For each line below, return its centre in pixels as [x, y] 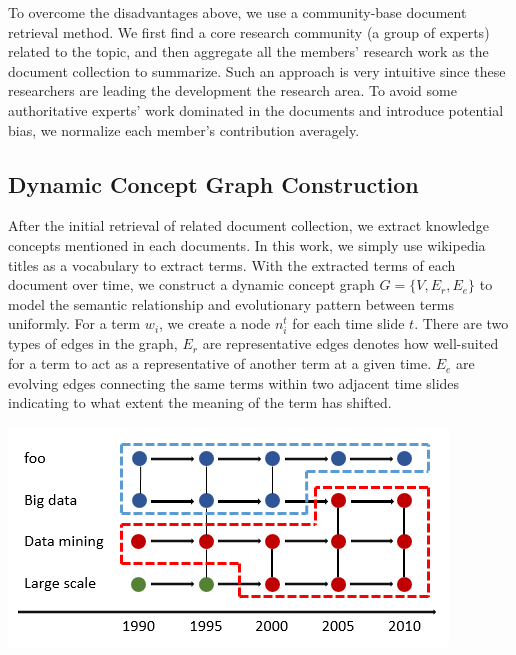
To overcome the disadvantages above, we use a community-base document [237, 12]
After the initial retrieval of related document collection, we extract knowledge [248, 225]
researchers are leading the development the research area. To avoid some [232, 90]
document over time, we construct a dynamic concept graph [191, 284]
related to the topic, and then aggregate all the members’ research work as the [248, 51]
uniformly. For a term [74, 323]
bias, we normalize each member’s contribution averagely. [184, 129]
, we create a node [215, 323]
